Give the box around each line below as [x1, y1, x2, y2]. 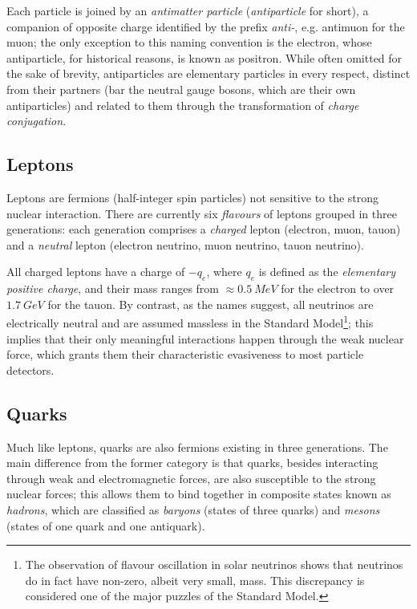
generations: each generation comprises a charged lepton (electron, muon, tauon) [6, 221, 401, 238]
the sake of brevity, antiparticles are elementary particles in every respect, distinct [6, 65, 411, 82]
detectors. [6, 361, 55, 378]
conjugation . [6, 112, 67, 129]
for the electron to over [281, 280, 395, 297]
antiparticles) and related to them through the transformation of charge [6, 96, 359, 113]
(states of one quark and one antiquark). [6, 517, 205, 534]
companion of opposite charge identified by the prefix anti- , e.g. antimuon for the [6, 18, 405, 35]
